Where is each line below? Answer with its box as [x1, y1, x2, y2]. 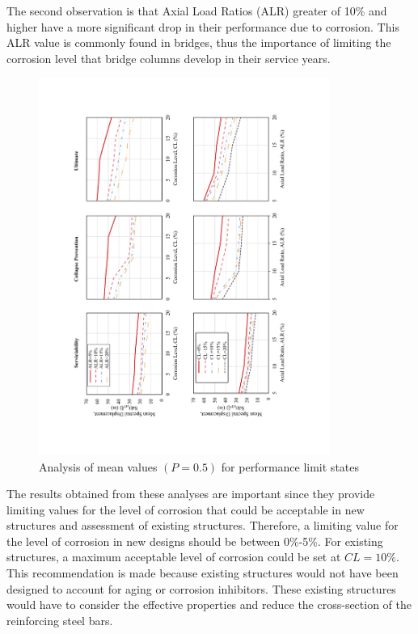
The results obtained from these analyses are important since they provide [6, 485, 375, 502]
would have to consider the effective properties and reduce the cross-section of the [6, 596, 412, 613]
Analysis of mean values [39, 458, 158, 475]
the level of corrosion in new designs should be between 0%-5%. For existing [6, 532, 383, 549]
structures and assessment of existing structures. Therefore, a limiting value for [6, 517, 399, 534]
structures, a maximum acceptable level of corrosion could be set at [6, 548, 341, 565]
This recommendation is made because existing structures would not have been [6, 564, 399, 581]
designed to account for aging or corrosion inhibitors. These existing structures [6, 580, 396, 597]
